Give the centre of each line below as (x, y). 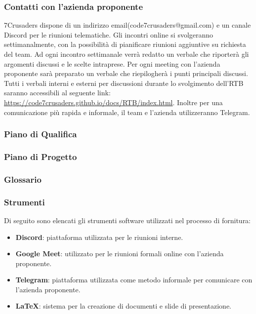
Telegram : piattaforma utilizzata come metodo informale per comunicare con (134, 280)
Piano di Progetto (41, 156)
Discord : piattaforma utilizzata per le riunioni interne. (99, 237)
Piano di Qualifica (41, 134)
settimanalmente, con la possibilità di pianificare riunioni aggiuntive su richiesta (125, 44)
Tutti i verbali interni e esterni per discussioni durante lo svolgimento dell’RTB (124, 83)
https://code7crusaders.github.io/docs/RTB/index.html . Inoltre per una (113, 102)
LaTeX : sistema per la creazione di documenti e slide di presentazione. (123, 306)
